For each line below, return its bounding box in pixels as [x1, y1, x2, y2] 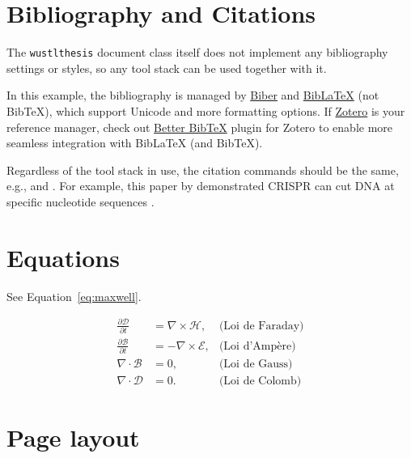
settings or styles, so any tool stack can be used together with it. [6, 59, 327, 76]
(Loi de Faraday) [218, 320, 304, 332]
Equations [6, 240, 120, 274]
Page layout [6, 421, 140, 454]
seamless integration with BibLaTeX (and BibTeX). [6, 134, 263, 151]
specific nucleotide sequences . [6, 193, 155, 210]
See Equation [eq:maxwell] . [6, 287, 142, 304]
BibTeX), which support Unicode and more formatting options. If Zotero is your [6, 102, 405, 119]
